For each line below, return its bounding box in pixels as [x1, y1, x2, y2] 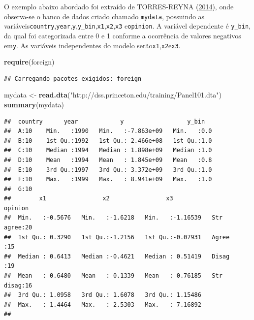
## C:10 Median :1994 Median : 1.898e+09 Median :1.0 [4, 147, 212, 154]
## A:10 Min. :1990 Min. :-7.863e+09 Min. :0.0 [4, 128, 212, 135]
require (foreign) [4, 57, 55, 67]
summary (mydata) [4, 99, 64, 109]
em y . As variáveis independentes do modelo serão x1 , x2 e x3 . [4, 40, 181, 50]
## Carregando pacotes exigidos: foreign [4, 75, 142, 82]
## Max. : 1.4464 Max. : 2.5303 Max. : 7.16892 [4, 301, 201, 308]
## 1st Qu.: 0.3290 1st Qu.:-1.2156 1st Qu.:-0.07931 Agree [4, 233, 230, 241]
